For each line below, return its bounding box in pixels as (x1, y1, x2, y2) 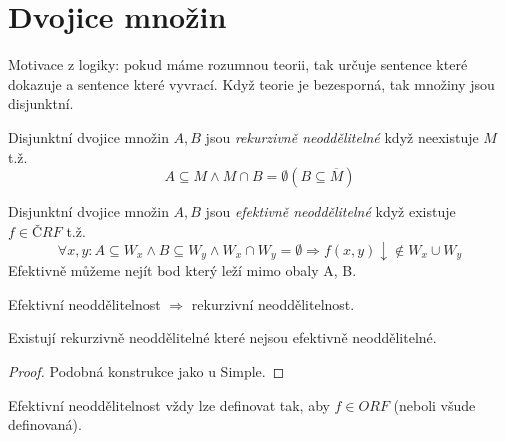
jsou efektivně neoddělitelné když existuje (205, 201, 456, 222)
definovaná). (8, 414, 82, 435)
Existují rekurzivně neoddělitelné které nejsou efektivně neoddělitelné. (8, 327, 437, 348)
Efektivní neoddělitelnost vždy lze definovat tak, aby (8, 394, 330, 415)
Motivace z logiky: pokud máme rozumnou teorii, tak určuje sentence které (8, 54, 468, 75)
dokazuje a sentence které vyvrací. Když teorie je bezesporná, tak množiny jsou (8, 73, 495, 94)
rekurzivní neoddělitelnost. (191, 293, 355, 314)
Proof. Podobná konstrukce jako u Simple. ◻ (8, 361, 285, 382)
